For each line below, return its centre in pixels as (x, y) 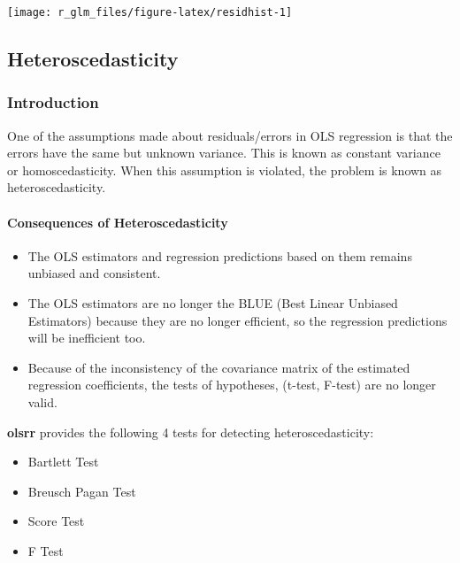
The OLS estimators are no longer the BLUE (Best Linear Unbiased (213, 303)
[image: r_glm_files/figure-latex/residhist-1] (150, 12)
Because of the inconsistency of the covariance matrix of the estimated (219, 367)
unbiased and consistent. (94, 273)
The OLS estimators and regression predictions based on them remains (220, 255)
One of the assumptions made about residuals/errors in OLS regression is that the (230, 135)
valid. (42, 401)
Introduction (53, 102)
